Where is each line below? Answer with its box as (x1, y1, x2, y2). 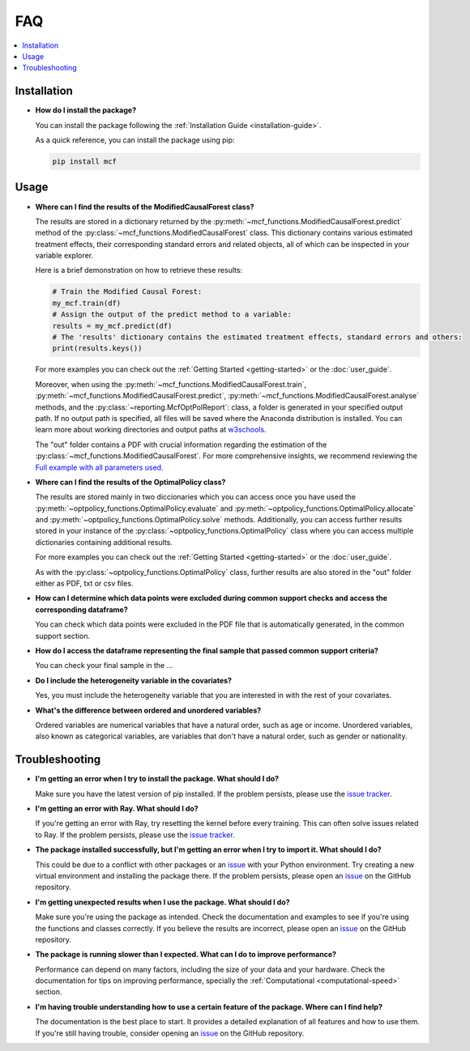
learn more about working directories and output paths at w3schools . (35, 425, 267, 435)
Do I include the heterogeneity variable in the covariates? (35, 675, 233, 685)
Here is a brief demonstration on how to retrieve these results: (35, 266, 243, 275)
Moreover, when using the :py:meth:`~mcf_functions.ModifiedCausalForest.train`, (35, 379, 307, 389)
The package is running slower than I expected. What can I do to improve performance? (35, 950, 336, 960)
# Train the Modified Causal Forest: (52, 287, 203, 296)
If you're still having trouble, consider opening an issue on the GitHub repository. (35, 1028, 305, 1038)
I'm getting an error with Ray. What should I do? (35, 804, 199, 813)
